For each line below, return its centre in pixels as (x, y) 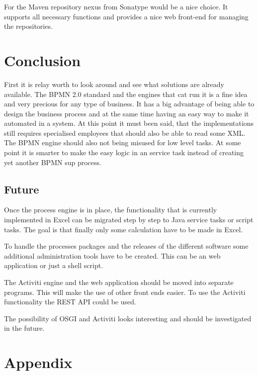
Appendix (38, 362)
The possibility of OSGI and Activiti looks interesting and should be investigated (128, 318)
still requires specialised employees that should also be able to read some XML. (125, 133)
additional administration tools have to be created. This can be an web (112, 255)
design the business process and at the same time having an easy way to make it (127, 113)
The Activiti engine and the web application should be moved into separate (119, 282)
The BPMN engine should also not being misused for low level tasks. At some (123, 142)
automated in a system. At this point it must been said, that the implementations (129, 123)
